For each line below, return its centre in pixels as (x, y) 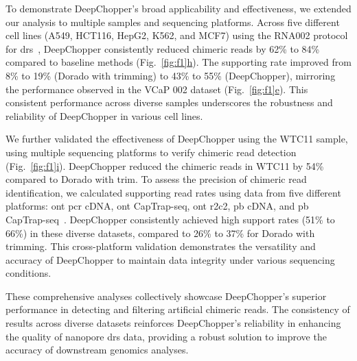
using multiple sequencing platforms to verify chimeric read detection (151, 152)
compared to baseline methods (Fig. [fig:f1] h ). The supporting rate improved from (178, 62)
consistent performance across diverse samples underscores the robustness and (169, 102)
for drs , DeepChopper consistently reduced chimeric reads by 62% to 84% (163, 48)
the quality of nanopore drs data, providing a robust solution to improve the (166, 336)
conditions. (28, 273)
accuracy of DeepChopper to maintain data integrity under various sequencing (170, 259)
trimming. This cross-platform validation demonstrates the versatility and (161, 246)
